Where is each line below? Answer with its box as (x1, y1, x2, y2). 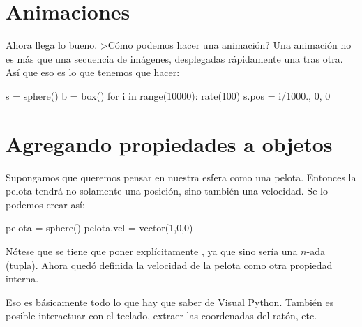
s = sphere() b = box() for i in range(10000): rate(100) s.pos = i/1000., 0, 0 (6, 88, 331, 102)
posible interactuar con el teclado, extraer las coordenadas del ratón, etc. (6, 308, 317, 323)
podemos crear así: (6, 197, 85, 211)
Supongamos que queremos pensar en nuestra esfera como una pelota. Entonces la (6, 169, 356, 184)
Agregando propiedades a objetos (6, 129, 333, 158)
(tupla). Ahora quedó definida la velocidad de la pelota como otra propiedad (6, 257, 333, 272)
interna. (6, 271, 39, 286)
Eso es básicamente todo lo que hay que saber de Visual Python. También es (6, 294, 334, 309)
